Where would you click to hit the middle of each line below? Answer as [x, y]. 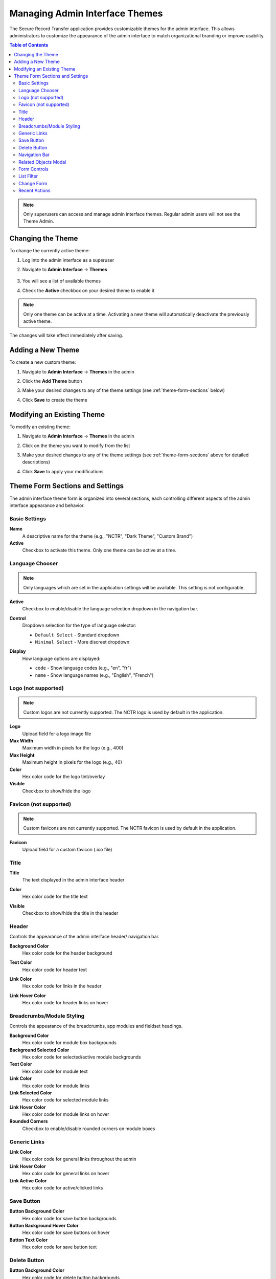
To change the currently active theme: [50, 251]
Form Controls [33, 169]
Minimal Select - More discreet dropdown [82, 642]
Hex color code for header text [54, 969]
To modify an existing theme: [40, 427]
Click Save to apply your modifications [63, 471]
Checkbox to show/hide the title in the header [70, 913]
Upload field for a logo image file [57, 734]
